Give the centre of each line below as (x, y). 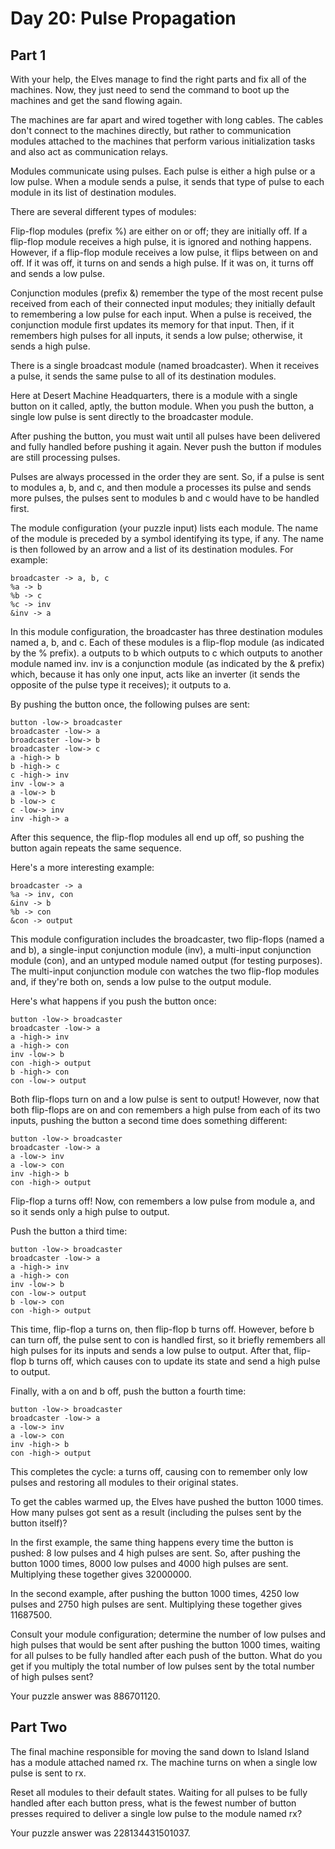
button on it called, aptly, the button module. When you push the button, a (162, 406)
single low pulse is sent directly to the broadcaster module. (132, 416)
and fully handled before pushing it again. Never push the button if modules (166, 446)
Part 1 (28, 55)
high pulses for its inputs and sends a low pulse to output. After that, (151, 1350)
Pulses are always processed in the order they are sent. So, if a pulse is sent (167, 476)
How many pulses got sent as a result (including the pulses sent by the (156, 1512)
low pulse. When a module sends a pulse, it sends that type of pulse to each (167, 181)
